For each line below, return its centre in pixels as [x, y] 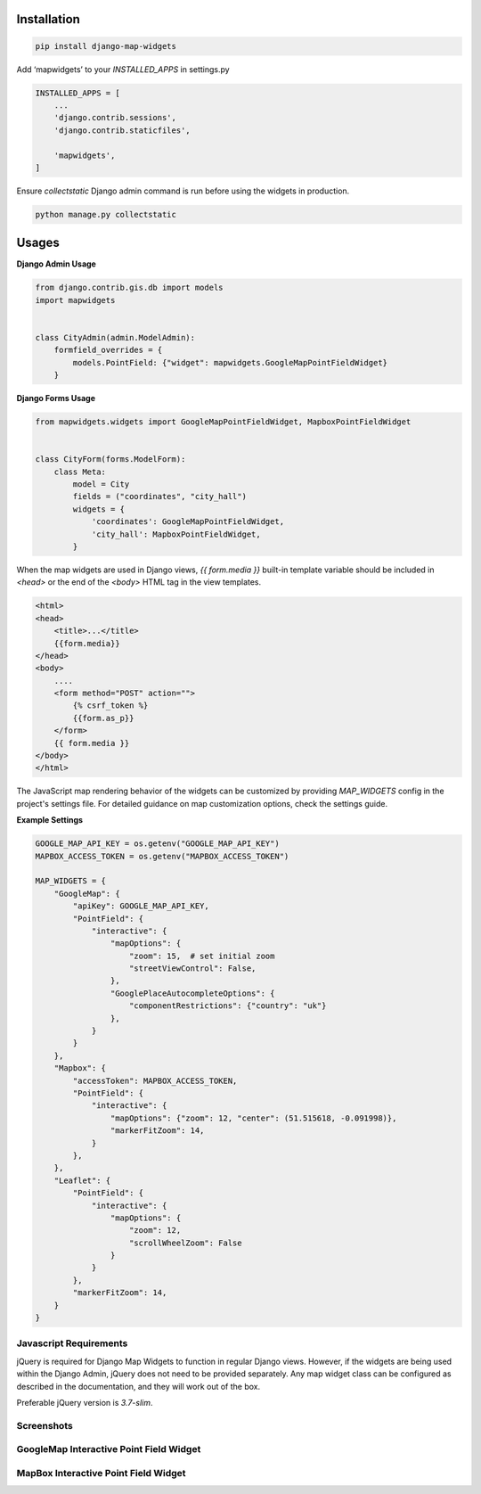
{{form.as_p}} [103, 718]
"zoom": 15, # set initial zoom [202, 956]
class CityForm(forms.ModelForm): [110, 460]
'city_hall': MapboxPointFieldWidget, [176, 534]
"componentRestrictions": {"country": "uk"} [228, 1006]
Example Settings [50, 820]
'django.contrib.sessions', [115, 118]
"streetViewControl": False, [193, 969]
